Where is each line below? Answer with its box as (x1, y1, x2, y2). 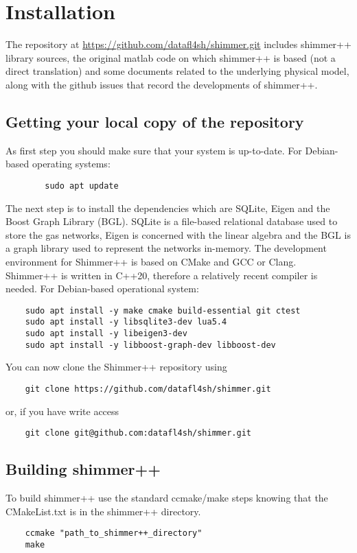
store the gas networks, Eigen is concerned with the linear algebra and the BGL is (5, 227, 351, 242)
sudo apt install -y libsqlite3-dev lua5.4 (25, 317, 227, 327)
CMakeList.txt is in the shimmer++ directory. (5, 504, 201, 518)
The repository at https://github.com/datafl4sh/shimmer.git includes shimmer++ (5, 37, 352, 51)
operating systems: (32, 156, 111, 171)
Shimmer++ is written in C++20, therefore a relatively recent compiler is (5, 268, 318, 282)
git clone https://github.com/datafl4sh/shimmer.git (25, 384, 271, 394)
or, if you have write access (5, 403, 119, 418)
